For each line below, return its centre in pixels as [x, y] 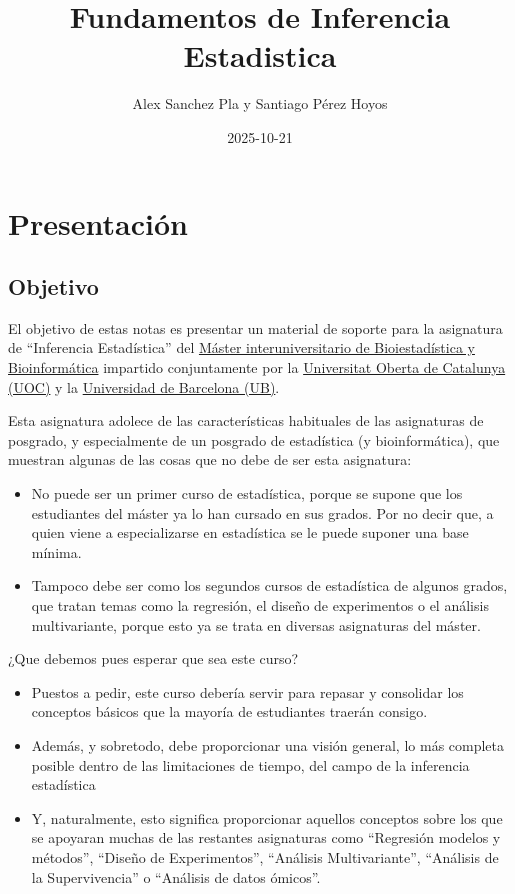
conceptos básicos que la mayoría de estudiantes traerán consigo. [229, 711]
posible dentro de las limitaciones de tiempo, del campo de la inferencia [250, 764]
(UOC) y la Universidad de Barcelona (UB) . [144, 386]
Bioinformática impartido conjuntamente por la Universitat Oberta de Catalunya [257, 367]
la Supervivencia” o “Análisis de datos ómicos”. [176, 876]
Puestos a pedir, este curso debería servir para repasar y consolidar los [247, 691]
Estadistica [260, 55]
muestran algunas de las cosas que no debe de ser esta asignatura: [210, 459]
